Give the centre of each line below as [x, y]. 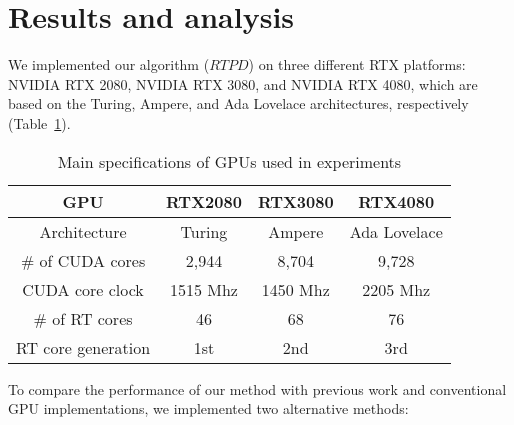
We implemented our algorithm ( [109, 64]
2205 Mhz [396, 289]
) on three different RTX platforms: [357, 64]
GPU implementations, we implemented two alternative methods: [208, 408]
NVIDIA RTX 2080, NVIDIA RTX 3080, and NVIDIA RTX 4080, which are [243, 83]
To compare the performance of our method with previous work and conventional [257, 388]
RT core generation [83, 347]
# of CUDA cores [83, 260]
